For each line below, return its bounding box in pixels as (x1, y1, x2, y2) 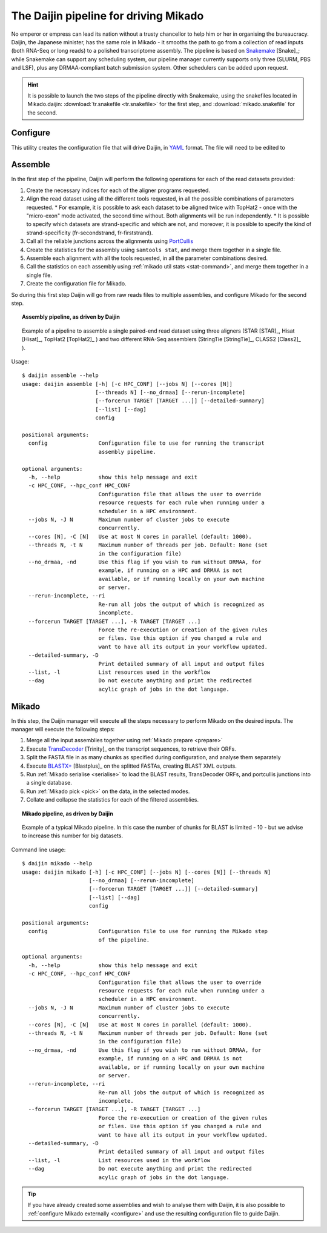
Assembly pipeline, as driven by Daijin (22, 313, 121, 321)
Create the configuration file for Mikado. (26, 280, 127, 287)
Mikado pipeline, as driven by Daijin (22, 809, 113, 817)
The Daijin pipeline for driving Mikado (11, 9, 204, 22)
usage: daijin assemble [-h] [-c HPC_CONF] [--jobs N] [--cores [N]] (22, 381, 233, 387)
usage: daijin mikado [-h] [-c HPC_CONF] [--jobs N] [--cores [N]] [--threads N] (22, 868, 271, 876)
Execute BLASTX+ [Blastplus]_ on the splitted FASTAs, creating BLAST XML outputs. (26, 762, 237, 769)
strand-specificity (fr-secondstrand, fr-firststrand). (26, 229, 153, 236)
